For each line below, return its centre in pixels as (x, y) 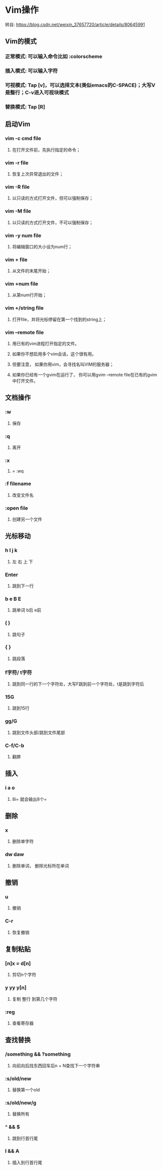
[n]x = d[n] (18, 963)
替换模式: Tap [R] (25, 107)
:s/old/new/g (21, 1103)
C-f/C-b (15, 745)
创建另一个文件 (27, 519)
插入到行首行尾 (27, 1162)
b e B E (13, 598)
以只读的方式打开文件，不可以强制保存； (53, 222)
